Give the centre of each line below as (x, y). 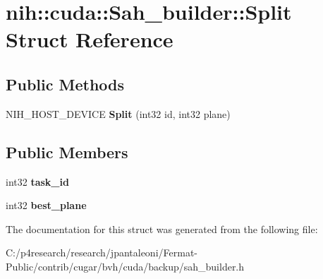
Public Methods (65, 84)
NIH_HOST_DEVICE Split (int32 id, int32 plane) (118, 113)
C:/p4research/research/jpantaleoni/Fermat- (102, 253)
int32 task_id (37, 181)
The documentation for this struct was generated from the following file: (162, 228)
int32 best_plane (46, 205)
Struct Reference (90, 39)
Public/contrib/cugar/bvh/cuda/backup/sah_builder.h (125, 266)
